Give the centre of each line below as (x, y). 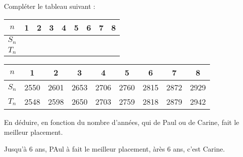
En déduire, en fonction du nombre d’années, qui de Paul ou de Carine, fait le (122, 122)
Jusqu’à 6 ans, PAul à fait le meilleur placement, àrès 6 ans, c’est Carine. (115, 148)
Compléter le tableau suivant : (50, 6)
